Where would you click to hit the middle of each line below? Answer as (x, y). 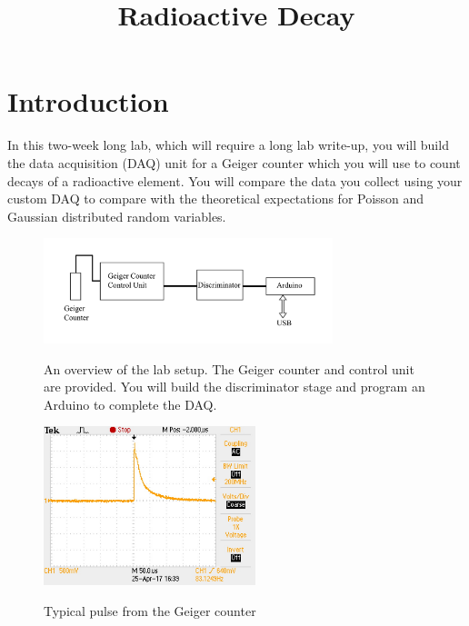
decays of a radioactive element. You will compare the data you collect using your (235, 180)
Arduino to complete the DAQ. (130, 404)
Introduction (88, 101)
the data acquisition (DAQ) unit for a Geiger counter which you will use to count (234, 162)
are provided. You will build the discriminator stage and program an (234, 387)
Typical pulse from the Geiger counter (150, 610)
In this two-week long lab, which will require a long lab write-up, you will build (228, 145)
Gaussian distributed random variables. (117, 216)
